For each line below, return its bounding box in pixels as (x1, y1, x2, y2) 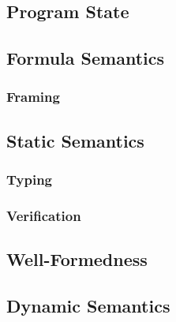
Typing (6, 170, 53, 189)
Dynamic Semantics (6, 294, 170, 318)
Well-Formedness (6, 247, 148, 271)
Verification (6, 205, 81, 225)
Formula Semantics (6, 46, 165, 70)
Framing (6, 87, 60, 107)
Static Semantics (6, 128, 144, 152)
